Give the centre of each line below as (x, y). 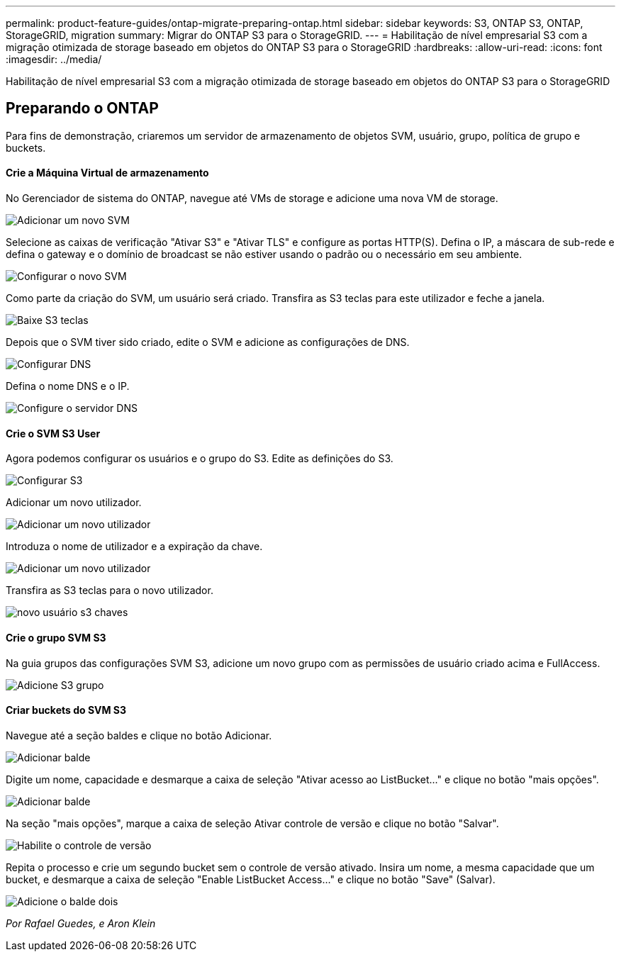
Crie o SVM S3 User (53, 433)
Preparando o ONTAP (82, 108)
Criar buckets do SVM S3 (66, 710)
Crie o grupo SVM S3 (56, 637)
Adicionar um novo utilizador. (74, 503)
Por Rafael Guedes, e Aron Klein (81, 923)
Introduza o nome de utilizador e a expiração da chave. (134, 547)
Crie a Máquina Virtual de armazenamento (107, 173)
